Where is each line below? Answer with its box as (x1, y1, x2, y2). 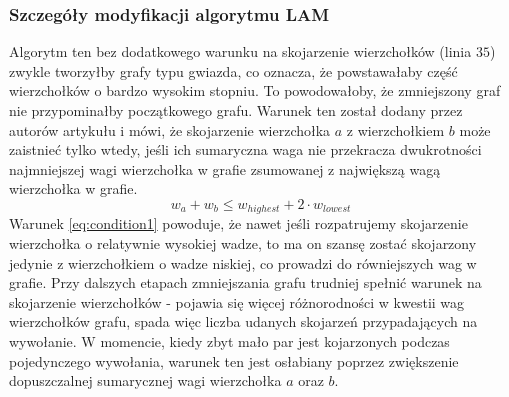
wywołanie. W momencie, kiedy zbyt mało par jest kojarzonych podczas (9, 330, 450, 351)
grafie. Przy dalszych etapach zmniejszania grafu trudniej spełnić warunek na (9, 272, 482, 293)
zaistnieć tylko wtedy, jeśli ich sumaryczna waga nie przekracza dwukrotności (9, 139, 482, 160)
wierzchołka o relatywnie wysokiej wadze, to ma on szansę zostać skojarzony (9, 233, 477, 254)
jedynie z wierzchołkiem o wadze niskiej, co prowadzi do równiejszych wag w (9, 252, 477, 273)
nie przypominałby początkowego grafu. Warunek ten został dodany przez (9, 100, 463, 120)
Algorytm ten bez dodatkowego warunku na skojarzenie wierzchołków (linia (9, 41, 472, 62)
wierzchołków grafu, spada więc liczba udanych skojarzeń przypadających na (9, 311, 478, 332)
